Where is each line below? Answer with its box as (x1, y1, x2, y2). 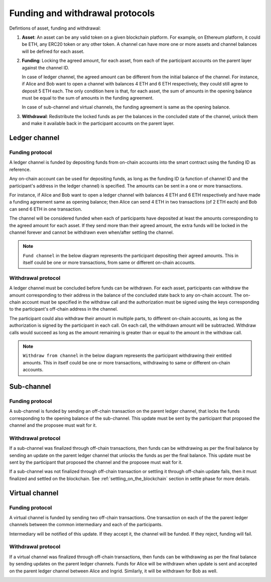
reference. (9, 166, 31, 172)
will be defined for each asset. (22, 48, 85, 54)
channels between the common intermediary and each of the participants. (9, 522, 163, 528)
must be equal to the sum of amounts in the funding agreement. (22, 95, 154, 101)
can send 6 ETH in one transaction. (9, 206, 82, 212)
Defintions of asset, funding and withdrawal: (9, 25, 101, 31)
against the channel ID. (22, 64, 70, 70)
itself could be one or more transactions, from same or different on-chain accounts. (23, 259, 196, 266)
